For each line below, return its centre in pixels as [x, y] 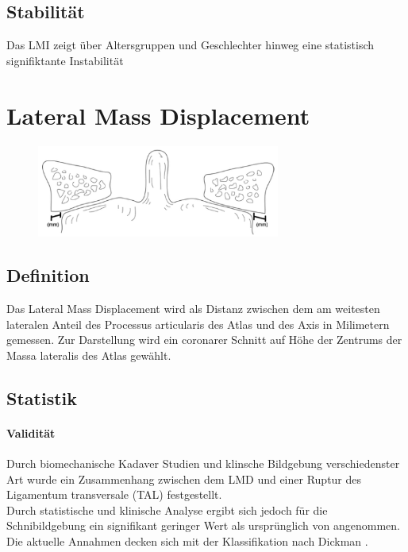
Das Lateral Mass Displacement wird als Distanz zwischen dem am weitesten [193, 308]
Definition [48, 275]
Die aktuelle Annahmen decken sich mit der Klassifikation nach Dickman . [187, 540]
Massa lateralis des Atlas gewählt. [89, 355]
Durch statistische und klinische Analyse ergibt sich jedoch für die [167, 510]
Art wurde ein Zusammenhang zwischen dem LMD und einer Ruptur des [184, 479]
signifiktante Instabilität [65, 60]
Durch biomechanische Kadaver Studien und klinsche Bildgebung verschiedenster [203, 463]
